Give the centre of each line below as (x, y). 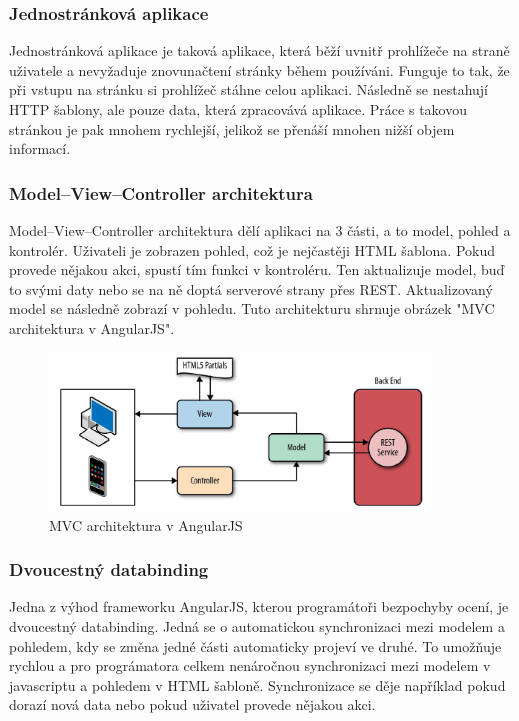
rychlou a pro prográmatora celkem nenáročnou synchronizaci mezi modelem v (250, 665)
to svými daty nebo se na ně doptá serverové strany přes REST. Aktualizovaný (251, 288)
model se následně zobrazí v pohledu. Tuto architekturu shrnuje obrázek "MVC (252, 308)
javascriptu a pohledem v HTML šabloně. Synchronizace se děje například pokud (257, 684)
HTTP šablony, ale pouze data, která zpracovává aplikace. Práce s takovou (238, 109)
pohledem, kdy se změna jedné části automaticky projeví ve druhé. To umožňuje (255, 645)
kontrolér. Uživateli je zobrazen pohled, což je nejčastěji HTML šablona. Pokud (252, 249)
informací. (40, 148)
